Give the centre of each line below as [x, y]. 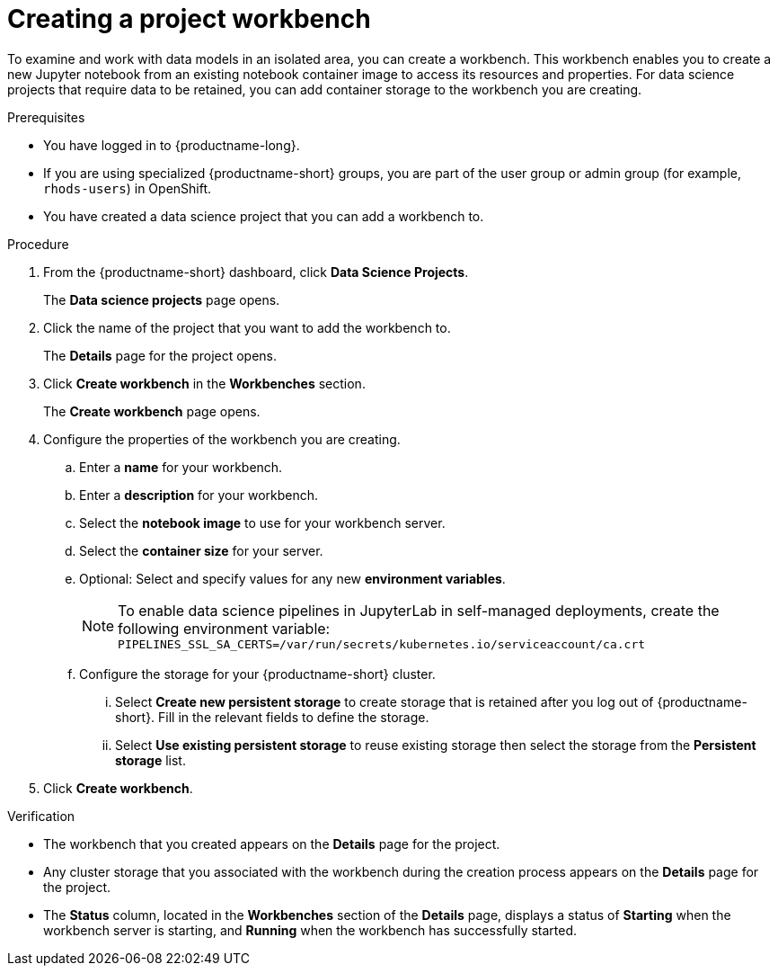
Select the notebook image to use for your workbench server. [262, 522]
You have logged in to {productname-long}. [172, 145]
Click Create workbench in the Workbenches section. [204, 383]
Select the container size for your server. [201, 550]
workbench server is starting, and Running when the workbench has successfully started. [310, 930]
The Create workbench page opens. [152, 411]
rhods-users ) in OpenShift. [128, 188]
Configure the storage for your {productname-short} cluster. [257, 674]
